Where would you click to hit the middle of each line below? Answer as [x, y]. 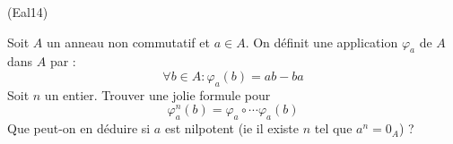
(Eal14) [28, 12]
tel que [333, 128]
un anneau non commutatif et [128, 42]
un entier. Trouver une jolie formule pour [157, 94]
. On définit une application [322, 42]
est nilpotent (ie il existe [231, 128]
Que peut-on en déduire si [79, 128]
